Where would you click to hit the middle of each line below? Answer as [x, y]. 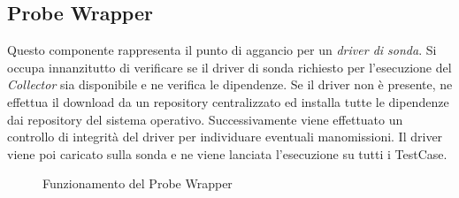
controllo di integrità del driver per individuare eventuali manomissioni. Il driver [225, 137]
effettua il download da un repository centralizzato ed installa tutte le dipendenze [228, 101]
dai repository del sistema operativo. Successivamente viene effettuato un [205, 119]
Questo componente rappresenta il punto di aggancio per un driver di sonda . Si [222, 50]
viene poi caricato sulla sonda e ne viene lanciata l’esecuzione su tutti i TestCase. [227, 153]
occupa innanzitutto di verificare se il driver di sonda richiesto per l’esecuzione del [229, 67]
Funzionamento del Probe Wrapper [138, 183]
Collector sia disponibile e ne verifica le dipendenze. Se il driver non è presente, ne [230, 84]
